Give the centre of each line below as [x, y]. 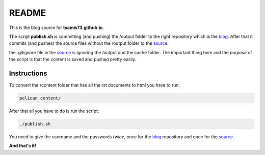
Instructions [28, 73]
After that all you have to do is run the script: [54, 111]
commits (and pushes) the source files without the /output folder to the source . [89, 43]
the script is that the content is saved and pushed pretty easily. [73, 60]
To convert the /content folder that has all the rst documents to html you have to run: [94, 85]
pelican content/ [40, 98]
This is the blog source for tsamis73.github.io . [56, 28]
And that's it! [23, 146]
